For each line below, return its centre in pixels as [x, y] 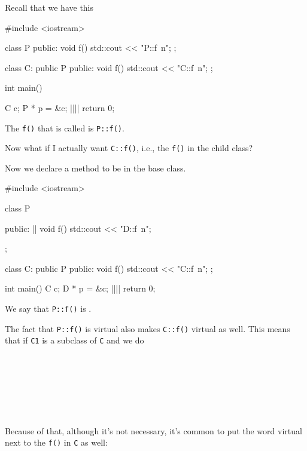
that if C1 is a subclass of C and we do [75, 340]
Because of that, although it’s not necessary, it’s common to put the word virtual [153, 430]
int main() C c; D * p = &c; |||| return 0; [80, 288]
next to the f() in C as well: [56, 442]
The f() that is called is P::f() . [65, 128]
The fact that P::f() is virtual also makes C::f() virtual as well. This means [148, 328]
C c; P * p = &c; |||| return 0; [60, 107]
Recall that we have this [49, 7]
